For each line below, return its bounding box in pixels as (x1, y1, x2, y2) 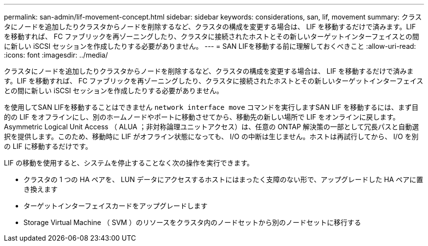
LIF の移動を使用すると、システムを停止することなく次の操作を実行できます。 (4, 159, 254, 167)
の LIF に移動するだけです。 (4, 142, 92, 150)
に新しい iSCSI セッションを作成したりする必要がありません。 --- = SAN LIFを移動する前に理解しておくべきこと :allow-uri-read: (4, 42, 416, 50)
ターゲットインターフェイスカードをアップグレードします (23, 202, 208, 210)
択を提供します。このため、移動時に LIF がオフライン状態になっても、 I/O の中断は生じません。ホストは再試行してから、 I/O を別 (4, 132, 419, 141)
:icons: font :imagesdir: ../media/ (4, 51, 108, 59)
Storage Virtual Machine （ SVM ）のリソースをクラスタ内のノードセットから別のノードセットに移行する (23, 218, 361, 226)
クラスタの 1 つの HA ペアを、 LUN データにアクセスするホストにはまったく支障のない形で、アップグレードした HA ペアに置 (23, 175, 424, 184)
